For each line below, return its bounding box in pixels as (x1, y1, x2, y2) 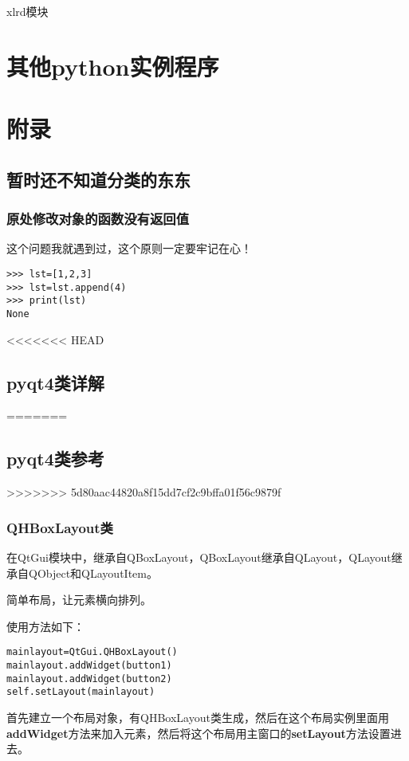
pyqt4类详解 (6, 370, 104, 394)
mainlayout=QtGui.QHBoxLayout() (6, 646, 178, 658)
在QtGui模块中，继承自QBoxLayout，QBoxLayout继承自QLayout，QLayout (6, 548, 391, 565)
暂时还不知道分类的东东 (6, 167, 191, 191)
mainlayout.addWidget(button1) (6, 660, 172, 671)
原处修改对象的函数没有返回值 (6, 209, 190, 229)
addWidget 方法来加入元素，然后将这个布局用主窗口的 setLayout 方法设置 (6, 724, 391, 741)
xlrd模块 (6, 3, 49, 19)
